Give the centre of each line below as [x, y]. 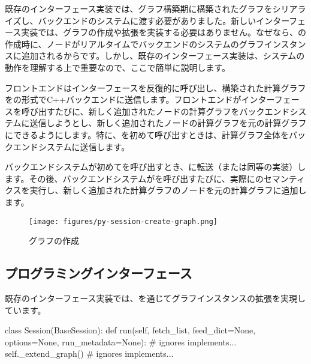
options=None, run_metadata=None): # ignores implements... [121, 341]
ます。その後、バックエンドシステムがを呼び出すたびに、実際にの [134, 178]
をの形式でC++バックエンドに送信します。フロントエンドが [123, 99]
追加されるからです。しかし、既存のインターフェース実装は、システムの [163, 56]
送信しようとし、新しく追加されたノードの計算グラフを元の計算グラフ [168, 123]
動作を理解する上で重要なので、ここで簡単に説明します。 [118, 67]
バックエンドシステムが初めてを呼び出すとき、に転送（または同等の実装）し [155, 167]
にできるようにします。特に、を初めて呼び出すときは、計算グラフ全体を [147, 134]
